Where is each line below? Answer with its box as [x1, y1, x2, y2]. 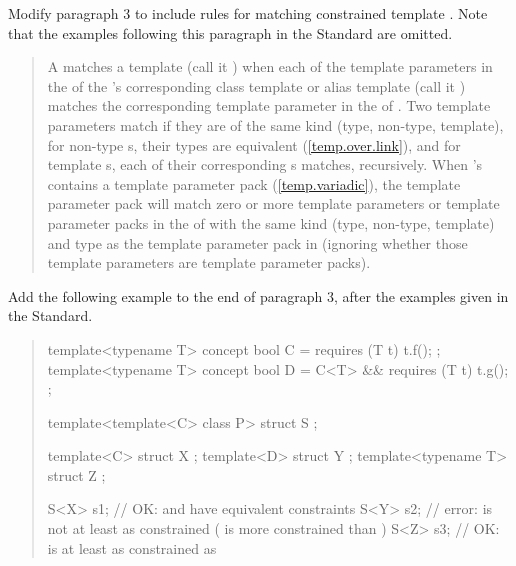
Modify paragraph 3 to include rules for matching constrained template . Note [8, 3, 488, 23]
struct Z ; [47, 464, 106, 485]
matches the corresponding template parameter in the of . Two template [47, 95, 491, 116]
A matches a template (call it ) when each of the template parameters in [47, 56, 493, 77]
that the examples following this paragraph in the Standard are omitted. [8, 22, 453, 43]
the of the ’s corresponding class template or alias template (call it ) [47, 75, 466, 96]
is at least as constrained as [47, 537, 217, 558]
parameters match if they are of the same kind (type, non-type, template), [47, 114, 504, 135]
